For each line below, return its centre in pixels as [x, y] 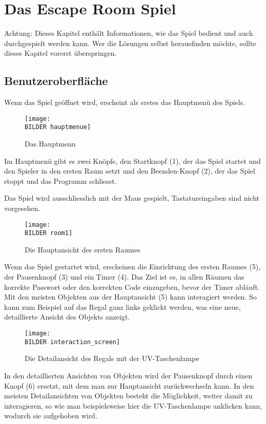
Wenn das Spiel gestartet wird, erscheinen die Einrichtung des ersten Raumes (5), [132, 267]
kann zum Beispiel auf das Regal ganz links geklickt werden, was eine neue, [122, 306]
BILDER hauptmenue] [58, 127]
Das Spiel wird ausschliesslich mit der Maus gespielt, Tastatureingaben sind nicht [132, 198]
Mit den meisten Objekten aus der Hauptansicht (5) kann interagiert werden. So [130, 297]
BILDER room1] [49, 233]
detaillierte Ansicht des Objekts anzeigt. [67, 317]
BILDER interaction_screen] [73, 342]
